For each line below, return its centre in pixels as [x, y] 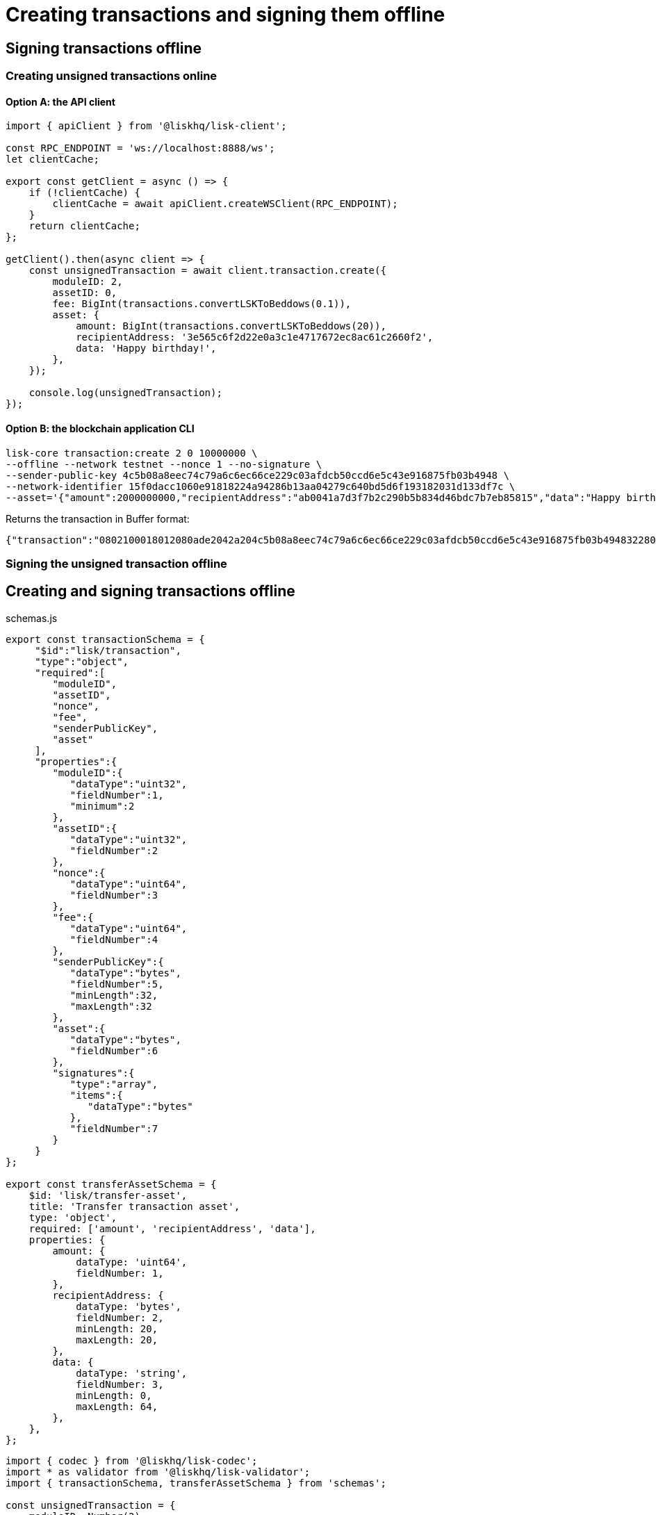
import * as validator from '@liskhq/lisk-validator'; [158, 1472]
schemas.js [32, 618]
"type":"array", [114, 1084]
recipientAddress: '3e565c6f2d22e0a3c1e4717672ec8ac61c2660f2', [255, 337]
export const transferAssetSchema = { [111, 1184]
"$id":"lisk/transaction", [108, 650]
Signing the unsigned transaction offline [116, 563]
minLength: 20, [117, 1328]
